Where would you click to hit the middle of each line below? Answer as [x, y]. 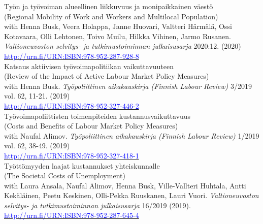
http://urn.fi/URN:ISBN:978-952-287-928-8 [72, 56]
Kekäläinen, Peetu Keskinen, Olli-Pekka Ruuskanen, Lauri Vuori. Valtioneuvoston [131, 195]
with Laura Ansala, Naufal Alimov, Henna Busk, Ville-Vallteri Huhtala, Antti [125, 185]
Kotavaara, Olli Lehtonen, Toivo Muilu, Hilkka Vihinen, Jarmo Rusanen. [118, 36]
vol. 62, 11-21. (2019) [37, 96]
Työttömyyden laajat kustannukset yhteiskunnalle [82, 165]
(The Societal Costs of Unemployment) [65, 175]
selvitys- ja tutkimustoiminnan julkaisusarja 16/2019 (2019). [97, 205]
